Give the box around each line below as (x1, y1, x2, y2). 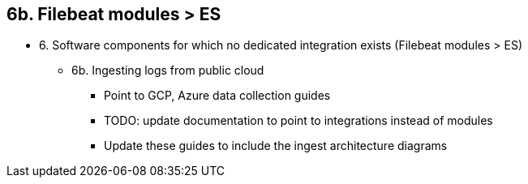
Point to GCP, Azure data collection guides (104, 88, 331, 103)
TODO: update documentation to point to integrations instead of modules (104, 113, 493, 128)
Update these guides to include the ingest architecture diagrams (104, 139, 448, 153)
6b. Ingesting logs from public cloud (71, 63, 264, 78)
